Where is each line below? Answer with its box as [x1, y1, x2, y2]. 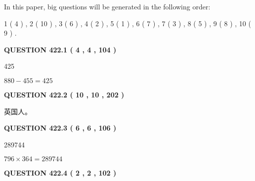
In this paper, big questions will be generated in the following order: [4, 1, 211, 11]
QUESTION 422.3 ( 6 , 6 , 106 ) [4, 123, 117, 133]
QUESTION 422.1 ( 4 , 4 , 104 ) [4, 44, 117, 54]
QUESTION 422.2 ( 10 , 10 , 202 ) [4, 89, 125, 99]
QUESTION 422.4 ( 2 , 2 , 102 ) [4, 168, 117, 178]
